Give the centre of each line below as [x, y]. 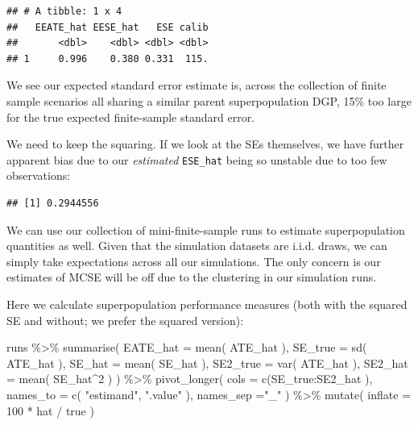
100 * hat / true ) [50, 410]
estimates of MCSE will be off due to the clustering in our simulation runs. [192, 277]
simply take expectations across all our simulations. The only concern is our [194, 261]
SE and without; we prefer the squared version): [125, 320]
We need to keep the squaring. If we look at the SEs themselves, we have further [205, 144]
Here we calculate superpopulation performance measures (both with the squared [207, 304]
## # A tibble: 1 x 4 [64, 11]
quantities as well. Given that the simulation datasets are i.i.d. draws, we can [197, 246]
